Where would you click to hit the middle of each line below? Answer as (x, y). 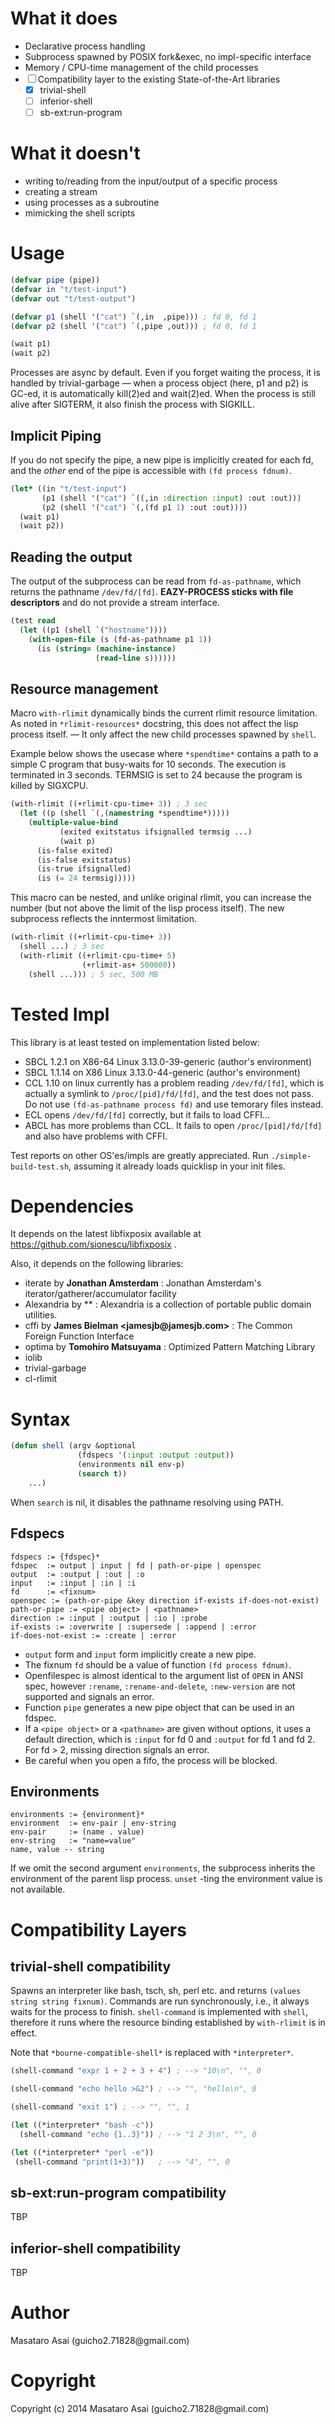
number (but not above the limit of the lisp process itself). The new (147, 908)
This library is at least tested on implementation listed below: (135, 1042)
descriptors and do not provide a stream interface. (115, 603)
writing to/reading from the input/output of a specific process (151, 181)
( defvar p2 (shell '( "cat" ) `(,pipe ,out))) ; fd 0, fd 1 (133, 326)
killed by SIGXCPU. (49, 786)
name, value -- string (57, 1850)
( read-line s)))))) (136, 658)
